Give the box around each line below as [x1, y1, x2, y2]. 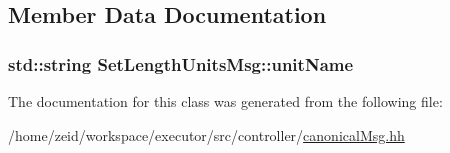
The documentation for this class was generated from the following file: [8, 91, 443, 111]
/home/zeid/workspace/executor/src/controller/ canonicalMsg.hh [8, 124, 405, 145]
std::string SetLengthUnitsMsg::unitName [8, 51, 354, 76]
